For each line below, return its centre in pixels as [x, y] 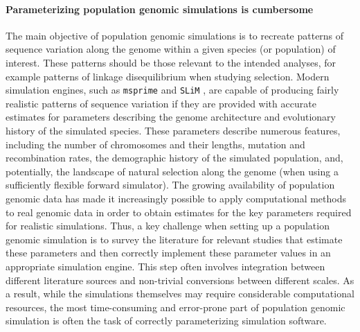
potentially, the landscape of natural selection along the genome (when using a [172, 171]
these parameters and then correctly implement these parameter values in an [168, 253]
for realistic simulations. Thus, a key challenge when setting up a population [168, 226]
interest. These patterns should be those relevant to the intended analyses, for [171, 62]
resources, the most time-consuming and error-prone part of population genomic [175, 307]
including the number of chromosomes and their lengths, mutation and [155, 144]
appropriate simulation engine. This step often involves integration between [165, 266]
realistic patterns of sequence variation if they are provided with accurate [161, 103]
